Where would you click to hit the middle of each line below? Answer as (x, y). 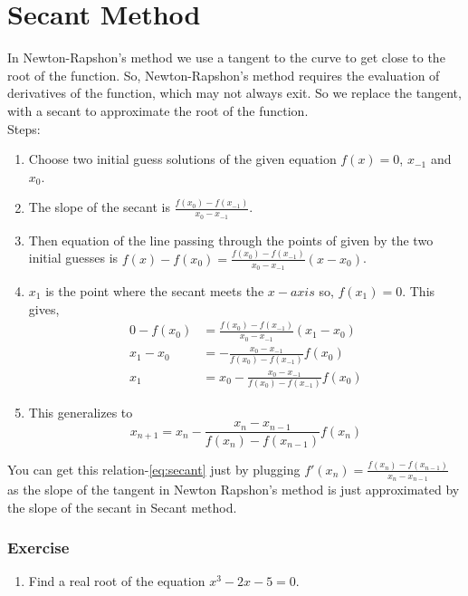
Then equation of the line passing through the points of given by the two (231, 240)
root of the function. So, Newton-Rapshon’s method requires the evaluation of (224, 75)
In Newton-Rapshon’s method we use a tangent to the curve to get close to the (226, 58)
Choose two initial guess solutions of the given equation (182, 159)
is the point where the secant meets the (155, 290)
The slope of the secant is (99, 207)
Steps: (24, 128)
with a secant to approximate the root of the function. (158, 110)
